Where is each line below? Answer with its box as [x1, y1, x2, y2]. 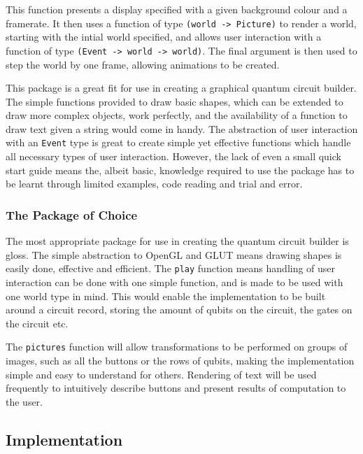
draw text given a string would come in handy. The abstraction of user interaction [6, 121, 358, 136]
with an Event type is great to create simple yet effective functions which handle [6, 135, 351, 150]
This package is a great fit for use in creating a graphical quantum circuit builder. [6, 80, 357, 95]
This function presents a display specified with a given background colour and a [6, 2, 348, 16]
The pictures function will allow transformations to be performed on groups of [6, 339, 348, 354]
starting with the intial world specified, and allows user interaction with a [6, 29, 322, 44]
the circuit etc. [6, 315, 69, 330]
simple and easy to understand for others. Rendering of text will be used [6, 367, 317, 381]
